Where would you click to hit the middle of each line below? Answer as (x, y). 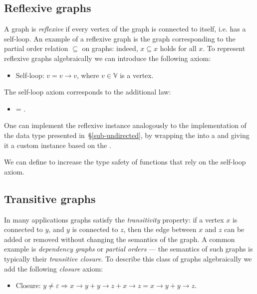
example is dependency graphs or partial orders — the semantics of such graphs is (128, 249)
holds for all (178, 48)
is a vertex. (137, 75)
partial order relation (36, 48)
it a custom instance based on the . (58, 145)
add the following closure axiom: (54, 268)
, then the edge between (160, 229)
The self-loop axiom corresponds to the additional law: (88, 92)
